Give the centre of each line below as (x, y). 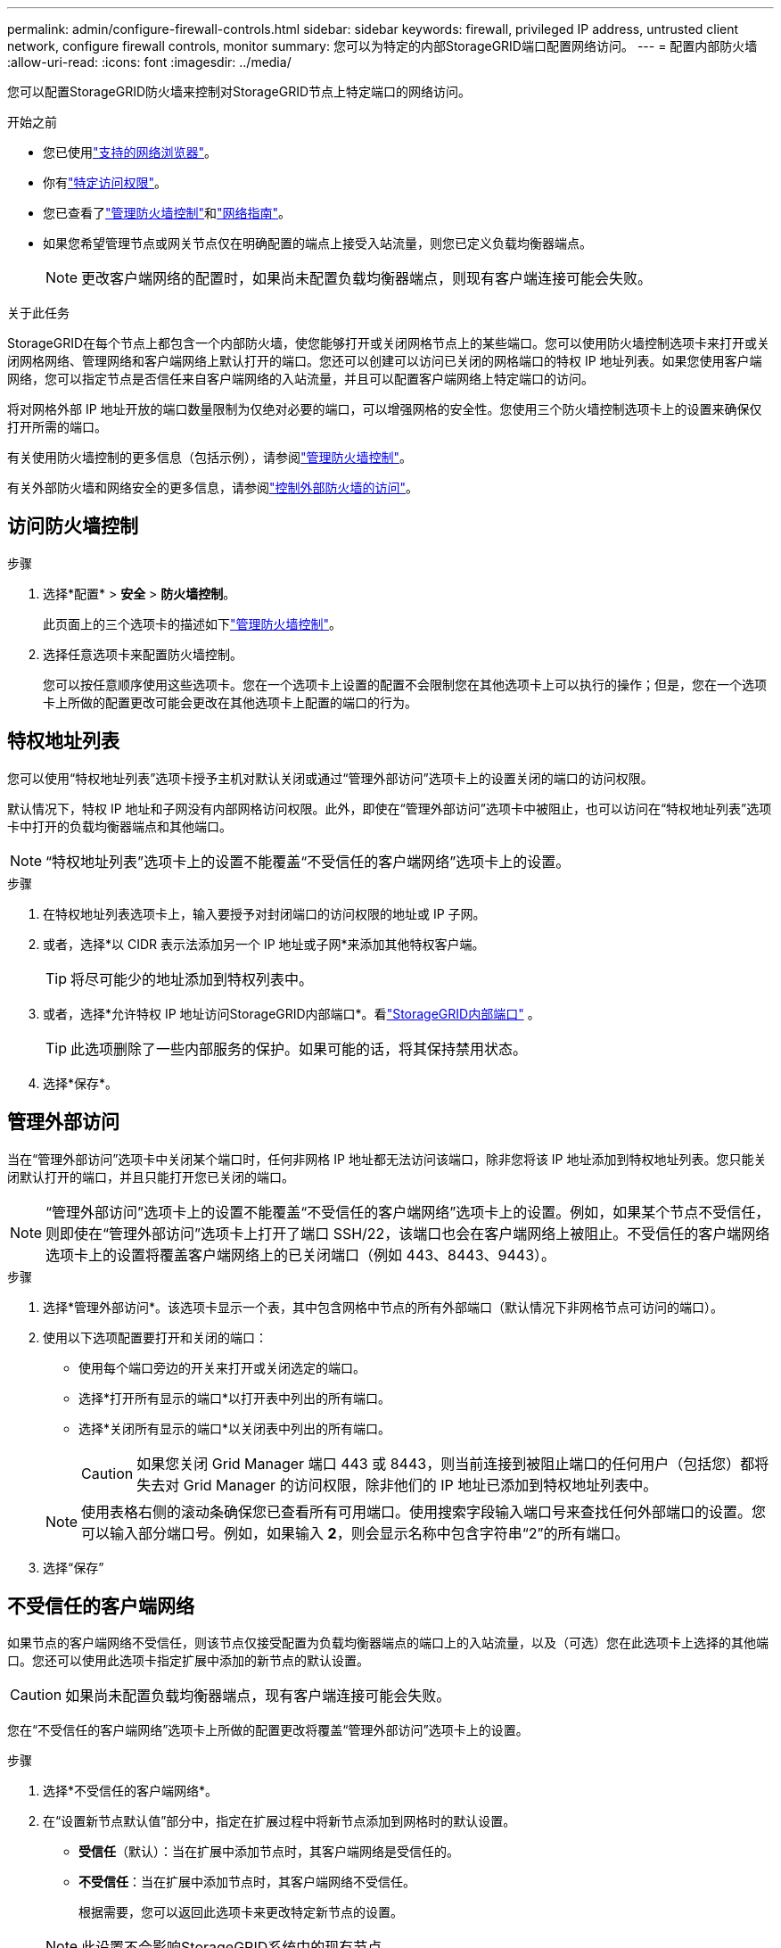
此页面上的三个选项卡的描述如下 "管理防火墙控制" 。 (193, 623)
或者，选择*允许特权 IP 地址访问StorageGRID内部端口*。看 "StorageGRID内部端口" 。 (292, 1013)
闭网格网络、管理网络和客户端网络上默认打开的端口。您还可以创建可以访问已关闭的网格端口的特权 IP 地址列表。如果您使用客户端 (385, 361)
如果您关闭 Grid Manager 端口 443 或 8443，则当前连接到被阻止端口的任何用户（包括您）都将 (453, 1463)
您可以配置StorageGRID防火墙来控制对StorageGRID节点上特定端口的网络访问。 (239, 91)
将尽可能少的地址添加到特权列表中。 (192, 979)
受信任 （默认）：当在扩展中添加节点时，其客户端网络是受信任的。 (269, 1852)
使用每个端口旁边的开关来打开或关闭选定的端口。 (222, 1367)
